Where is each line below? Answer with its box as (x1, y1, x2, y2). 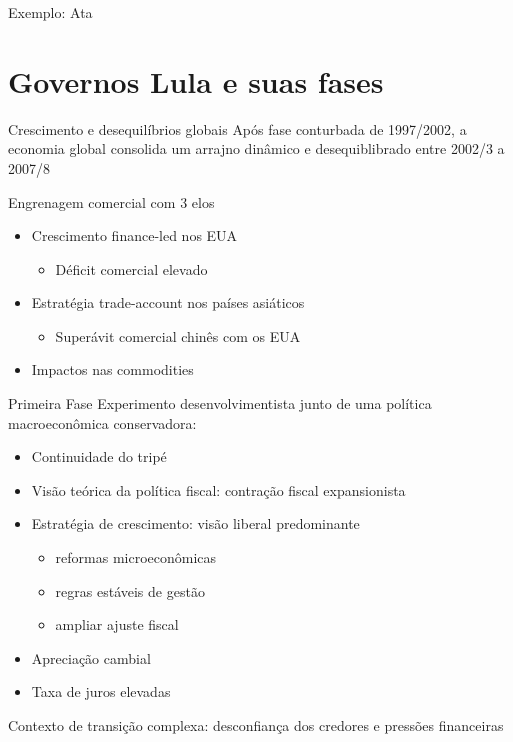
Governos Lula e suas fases (8, 60, 384, 101)
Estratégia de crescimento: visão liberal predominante (31, 513, 360, 534)
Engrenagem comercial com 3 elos (8, 191, 215, 212)
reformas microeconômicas (55, 547, 217, 568)
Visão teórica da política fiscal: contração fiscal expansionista (31, 479, 406, 500)
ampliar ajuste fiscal (55, 614, 179, 635)
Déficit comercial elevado (55, 258, 208, 279)
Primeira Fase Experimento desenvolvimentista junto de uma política (8, 393, 432, 414)
